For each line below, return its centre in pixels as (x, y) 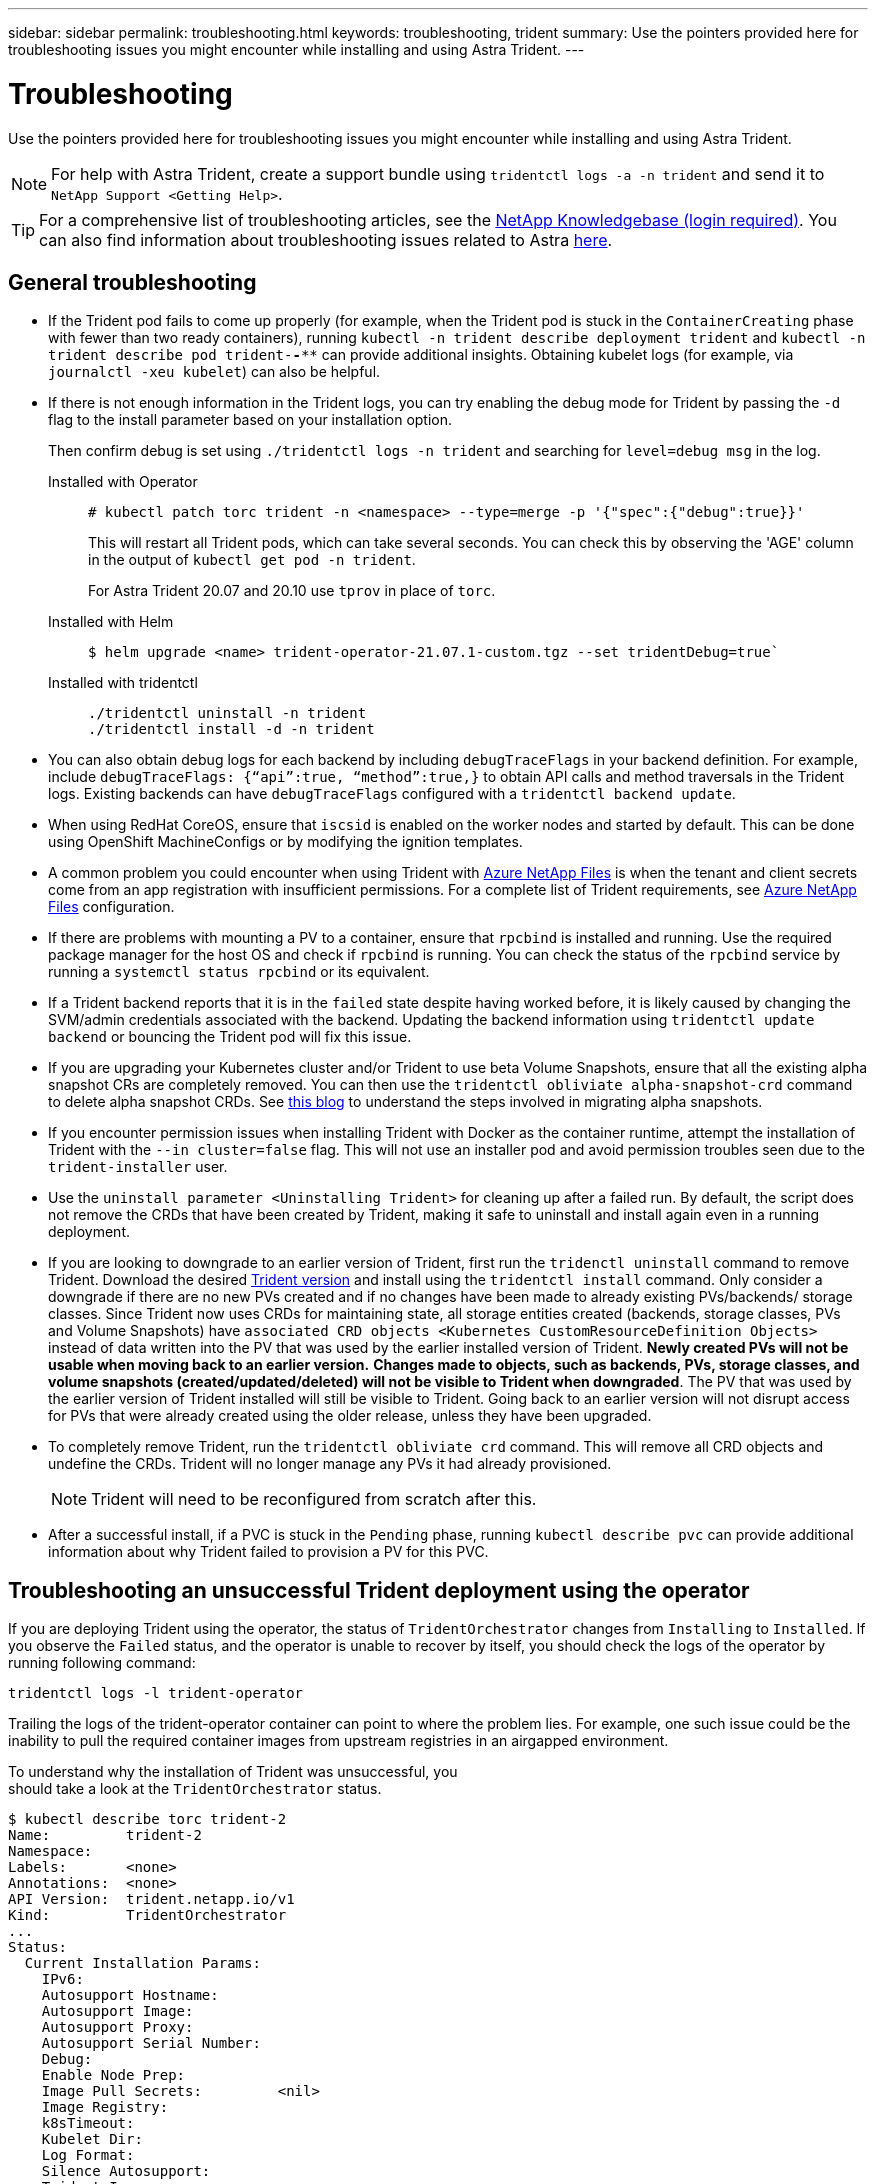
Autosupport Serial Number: (151, 2043)
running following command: (102, 1663)
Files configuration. (111, 907)
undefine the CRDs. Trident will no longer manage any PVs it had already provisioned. (330, 1464)
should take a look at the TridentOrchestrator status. (195, 1789)
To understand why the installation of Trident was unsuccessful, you (233, 1772)
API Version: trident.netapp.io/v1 (151, 1899)
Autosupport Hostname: (130, 1995)
